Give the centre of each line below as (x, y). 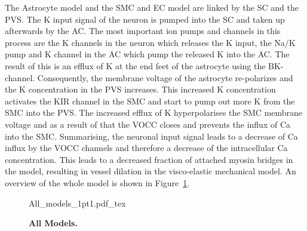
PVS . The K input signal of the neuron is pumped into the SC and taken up (145, 19)
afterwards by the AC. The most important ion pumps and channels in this (143, 31)
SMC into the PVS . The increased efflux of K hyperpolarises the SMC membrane (154, 113)
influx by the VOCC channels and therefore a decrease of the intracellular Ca (146, 148)
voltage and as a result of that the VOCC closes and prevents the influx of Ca (148, 124)
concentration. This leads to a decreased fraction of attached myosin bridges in (149, 159)
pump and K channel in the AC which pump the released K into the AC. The (147, 54)
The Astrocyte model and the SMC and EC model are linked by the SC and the (152, 7)
